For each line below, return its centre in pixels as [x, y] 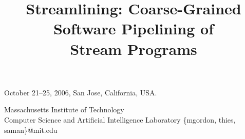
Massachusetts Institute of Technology [64, 110]
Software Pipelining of [134, 28]
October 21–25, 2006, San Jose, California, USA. [81, 92]
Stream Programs [134, 48]
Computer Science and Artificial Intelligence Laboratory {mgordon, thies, [120, 119]
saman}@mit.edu [31, 130]
